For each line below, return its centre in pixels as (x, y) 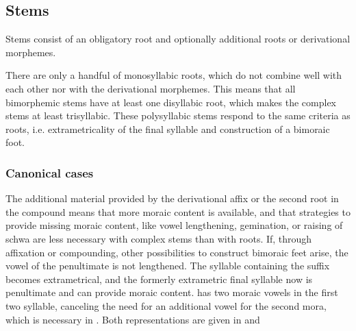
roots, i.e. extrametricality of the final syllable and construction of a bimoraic (168, 128)
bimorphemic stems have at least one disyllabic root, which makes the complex (171, 102)
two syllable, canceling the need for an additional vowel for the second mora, (166, 305)
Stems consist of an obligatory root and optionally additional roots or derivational (178, 39)
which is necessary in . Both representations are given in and (133, 319)
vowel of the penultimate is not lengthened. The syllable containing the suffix (168, 266)
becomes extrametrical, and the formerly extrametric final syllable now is (159, 279)
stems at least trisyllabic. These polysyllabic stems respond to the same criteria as (178, 115)
